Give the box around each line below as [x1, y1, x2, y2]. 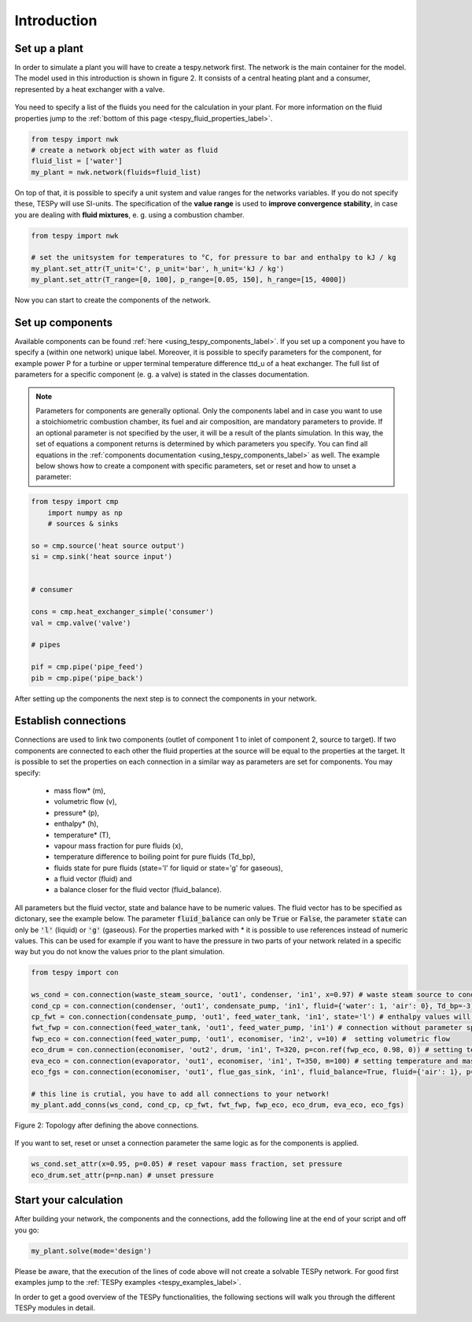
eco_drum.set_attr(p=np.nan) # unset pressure [31, 1170, 214, 1179]
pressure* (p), [53, 808, 100, 817]
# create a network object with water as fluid [31, 146, 218, 154]
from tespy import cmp [31, 497, 119, 506]
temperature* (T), [53, 830, 112, 839]
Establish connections [14, 714, 127, 728]
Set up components [14, 316, 113, 329]
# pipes [31, 640, 61, 650]
